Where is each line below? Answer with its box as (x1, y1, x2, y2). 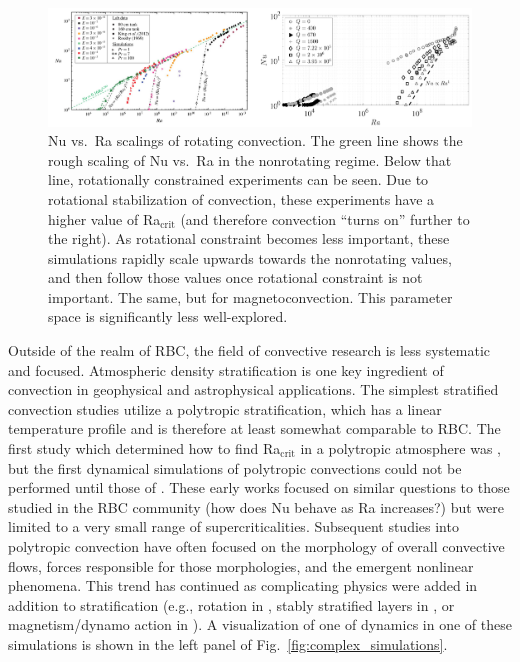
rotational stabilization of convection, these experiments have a (48, 188, 435, 209)
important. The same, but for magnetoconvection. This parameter (48, 286, 453, 307)
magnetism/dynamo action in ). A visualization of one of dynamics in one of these (8, 614, 512, 635)
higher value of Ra (48, 208, 161, 229)
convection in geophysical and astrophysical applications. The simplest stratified (8, 379, 499, 400)
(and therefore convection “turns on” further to (180, 208, 470, 229)
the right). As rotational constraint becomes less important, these (48, 228, 450, 249)
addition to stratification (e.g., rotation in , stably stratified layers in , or (8, 594, 455, 615)
